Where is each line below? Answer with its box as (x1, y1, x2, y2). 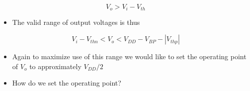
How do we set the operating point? (12, 78, 121, 88)
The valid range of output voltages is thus (12, 17, 140, 27)
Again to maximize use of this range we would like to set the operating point (12, 51, 247, 62)
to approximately (29, 61, 82, 71)
